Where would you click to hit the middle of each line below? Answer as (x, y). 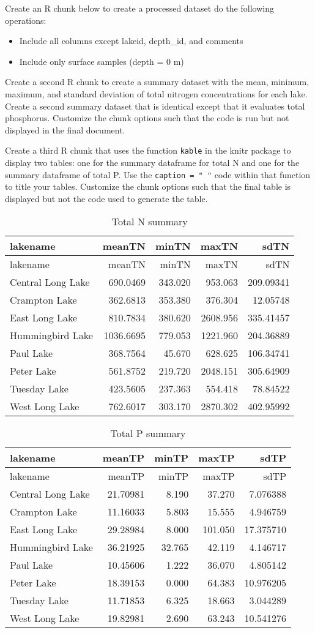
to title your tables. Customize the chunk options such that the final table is (148, 186)
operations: (26, 20)
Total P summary (148, 433)
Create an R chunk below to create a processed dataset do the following (139, 8)
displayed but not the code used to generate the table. (106, 198)
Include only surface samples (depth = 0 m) (102, 61)
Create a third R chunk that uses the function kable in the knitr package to (148, 150)
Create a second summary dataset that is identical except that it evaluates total (155, 106)
